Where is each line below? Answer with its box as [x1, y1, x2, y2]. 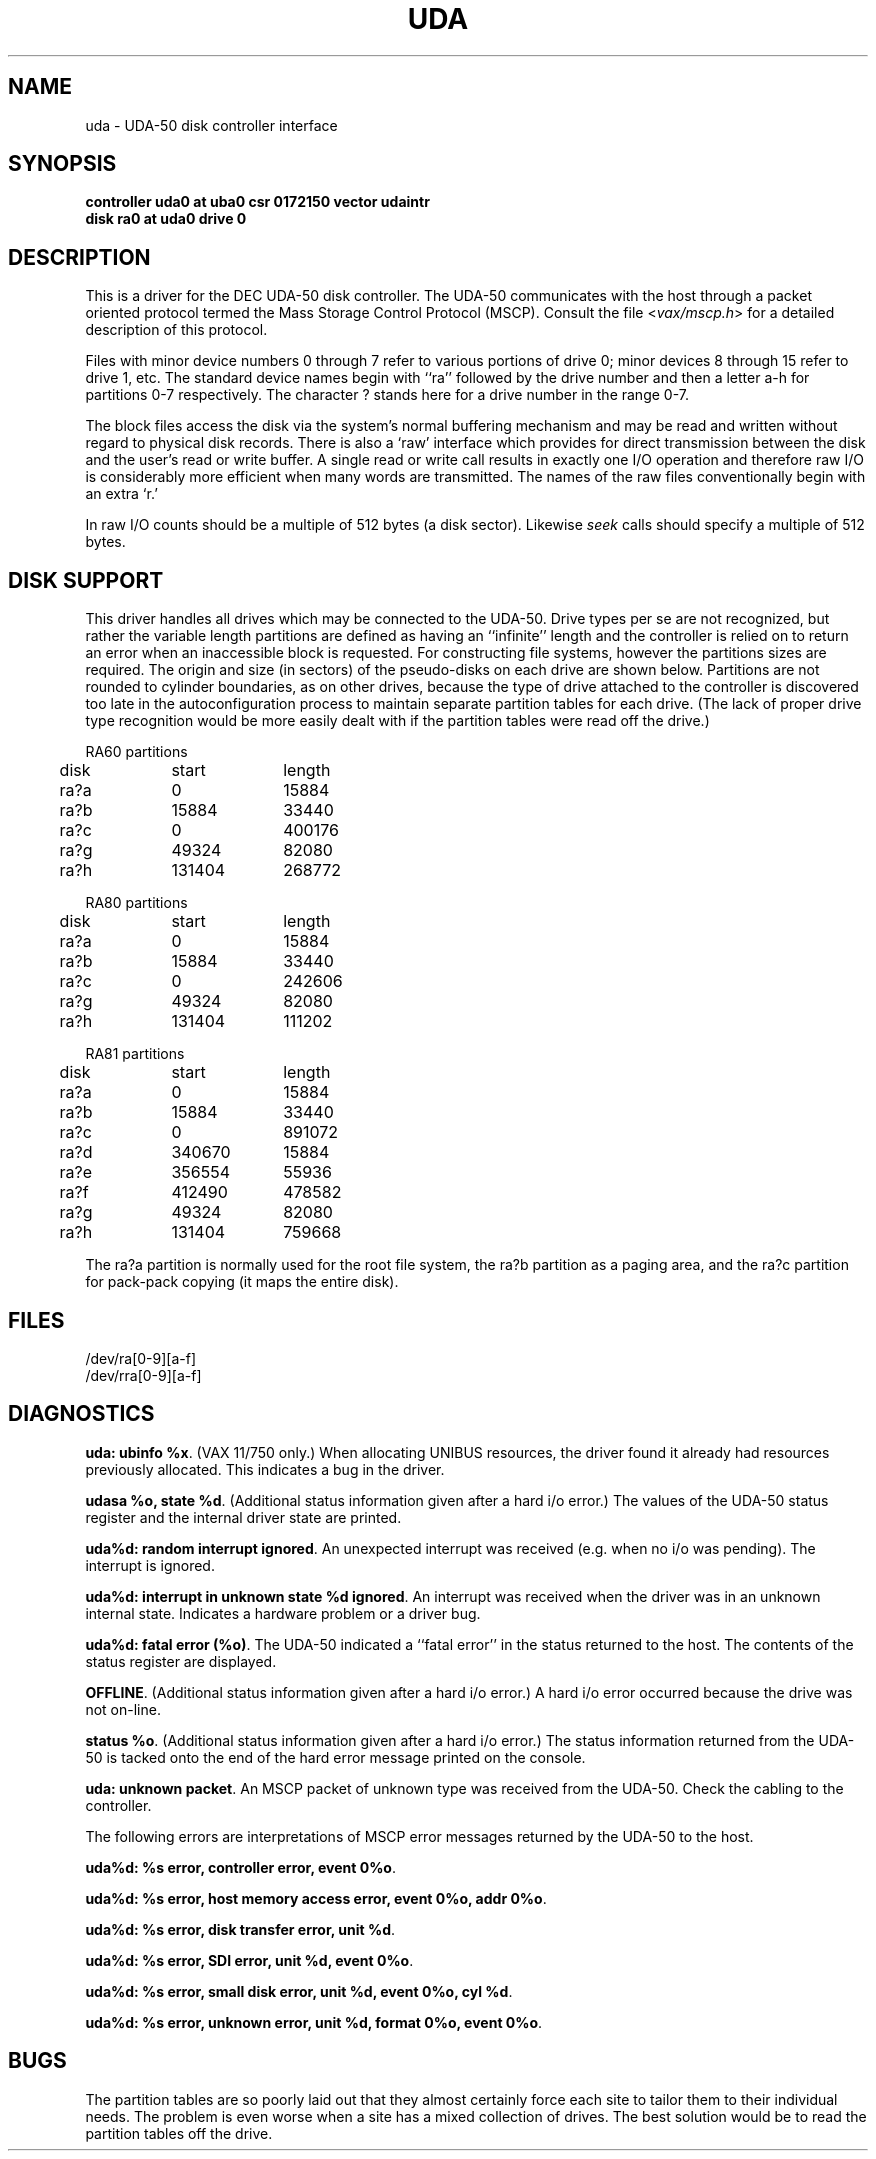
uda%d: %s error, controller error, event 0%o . [85, 1858, 396, 1876]
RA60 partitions [85, 743, 188, 761]
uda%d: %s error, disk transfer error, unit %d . [85, 1920, 396, 1938]
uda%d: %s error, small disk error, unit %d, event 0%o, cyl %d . [85, 1982, 513, 2000]
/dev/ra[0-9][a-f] [85, 1349, 197, 1367]
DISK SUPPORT [8, 567, 164, 593]
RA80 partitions [85, 894, 188, 912]
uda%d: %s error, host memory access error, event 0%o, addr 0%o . [85, 1889, 547, 1907]
